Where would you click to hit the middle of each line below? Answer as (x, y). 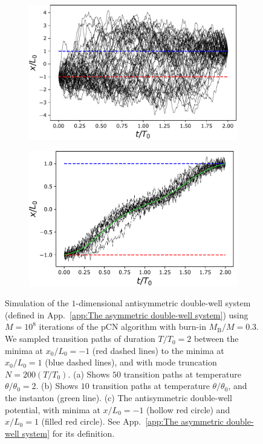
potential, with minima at (53, 409)
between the (216, 339)
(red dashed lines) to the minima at (158, 350)
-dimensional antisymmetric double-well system (163, 303)
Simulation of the (37, 303)
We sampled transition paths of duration (80, 339)
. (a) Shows (89, 374)
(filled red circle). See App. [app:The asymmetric (132, 421)
